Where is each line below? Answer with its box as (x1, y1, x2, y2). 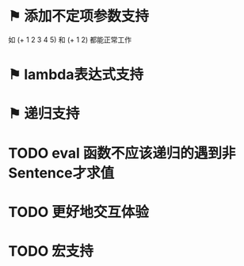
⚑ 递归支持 (8, 104, 80, 123)
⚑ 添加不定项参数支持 (8, 7, 149, 25)
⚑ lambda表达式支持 (8, 66, 144, 84)
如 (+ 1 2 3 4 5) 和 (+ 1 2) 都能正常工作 (8, 35, 132, 44)
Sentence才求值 (8, 164, 115, 182)
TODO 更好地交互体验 (8, 203, 149, 221)
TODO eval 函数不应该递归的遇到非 (8, 144, 236, 162)
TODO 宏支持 (8, 242, 93, 260)
